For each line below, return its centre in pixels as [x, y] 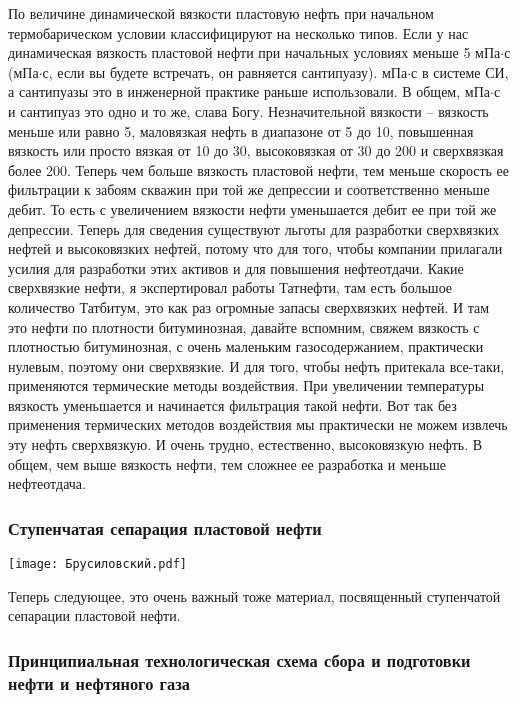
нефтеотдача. [47, 483]
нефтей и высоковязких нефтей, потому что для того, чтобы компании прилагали [255, 248]
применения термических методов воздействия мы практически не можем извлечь [258, 424]
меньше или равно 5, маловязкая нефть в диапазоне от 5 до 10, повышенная [241, 130]
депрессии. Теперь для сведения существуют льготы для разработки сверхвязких [254, 228]
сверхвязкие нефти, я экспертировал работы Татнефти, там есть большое [230, 287]
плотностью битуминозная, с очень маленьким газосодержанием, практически [246, 346]
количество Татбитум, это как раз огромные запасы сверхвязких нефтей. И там [249, 306]
